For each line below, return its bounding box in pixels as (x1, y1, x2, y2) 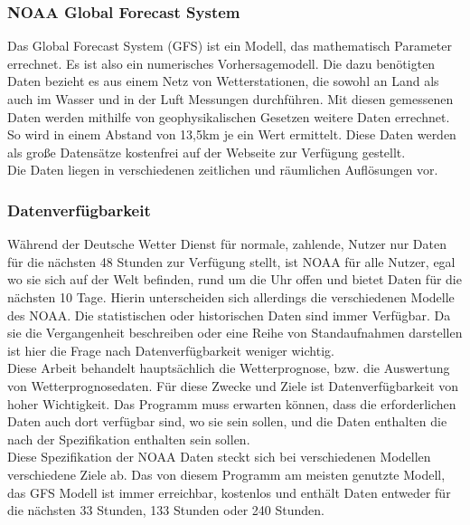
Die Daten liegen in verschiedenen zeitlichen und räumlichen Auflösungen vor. (7, 160, 438, 179)
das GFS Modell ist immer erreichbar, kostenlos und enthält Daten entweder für (7, 482, 451, 501)
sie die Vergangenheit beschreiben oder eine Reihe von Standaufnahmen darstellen (7, 323, 463, 342)
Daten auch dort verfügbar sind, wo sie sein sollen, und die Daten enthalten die (7, 412, 447, 431)
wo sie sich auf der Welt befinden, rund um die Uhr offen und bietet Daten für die (7, 270, 462, 289)
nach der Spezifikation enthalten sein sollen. (7, 429, 250, 448)
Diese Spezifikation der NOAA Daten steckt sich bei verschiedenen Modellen (7, 447, 431, 466)
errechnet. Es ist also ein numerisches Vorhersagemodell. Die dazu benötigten (7, 53, 436, 72)
